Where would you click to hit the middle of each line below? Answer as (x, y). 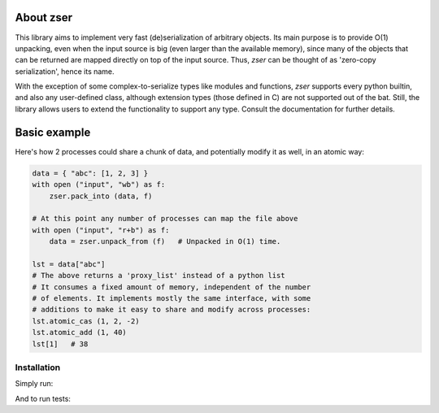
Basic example (53, 132)
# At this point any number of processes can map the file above (165, 219)
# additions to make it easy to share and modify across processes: (172, 310)
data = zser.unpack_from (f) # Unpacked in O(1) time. (165, 241)
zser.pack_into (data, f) (101, 196)
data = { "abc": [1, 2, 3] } (90, 173)
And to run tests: (43, 398)
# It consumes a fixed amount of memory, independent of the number (172, 287)
